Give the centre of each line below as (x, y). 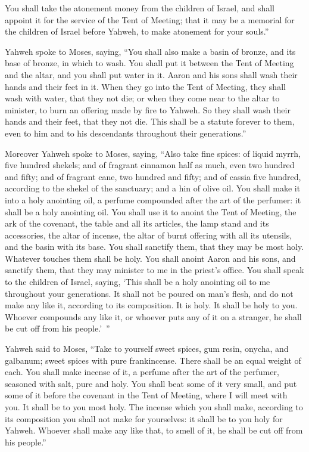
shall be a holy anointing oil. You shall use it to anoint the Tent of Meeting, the (151, 211)
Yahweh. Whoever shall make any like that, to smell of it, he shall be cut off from (154, 430)
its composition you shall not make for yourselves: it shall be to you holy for (144, 418)
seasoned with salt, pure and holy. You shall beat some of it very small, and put (151, 383)
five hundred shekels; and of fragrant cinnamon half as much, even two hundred (150, 165)
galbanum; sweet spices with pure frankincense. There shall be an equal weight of (153, 360)
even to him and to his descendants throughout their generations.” (126, 133)
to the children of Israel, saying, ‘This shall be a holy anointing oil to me (138, 282)
